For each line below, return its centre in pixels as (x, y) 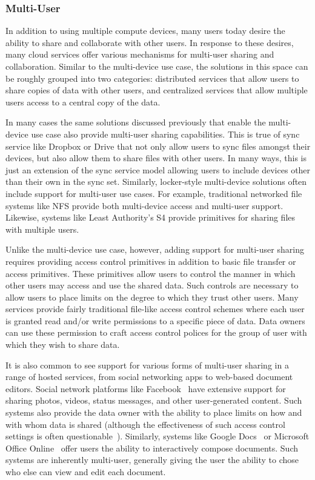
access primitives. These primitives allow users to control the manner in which (151, 273)
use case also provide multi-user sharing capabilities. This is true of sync (165, 134)
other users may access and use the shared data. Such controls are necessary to (152, 285)
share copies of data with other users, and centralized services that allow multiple (157, 90)
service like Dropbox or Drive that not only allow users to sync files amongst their (158, 146)
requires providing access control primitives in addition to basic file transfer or (151, 261)
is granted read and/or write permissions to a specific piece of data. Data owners (155, 320)
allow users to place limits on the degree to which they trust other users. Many (152, 297)
